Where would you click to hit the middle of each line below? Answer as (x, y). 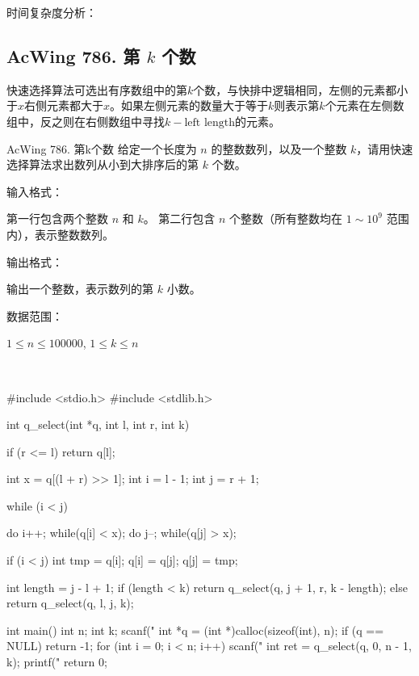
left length (210, 122)
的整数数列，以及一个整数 (279, 148)
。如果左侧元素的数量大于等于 (189, 105)
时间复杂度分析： (52, 12)
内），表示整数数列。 (60, 234)
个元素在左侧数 (365, 105)
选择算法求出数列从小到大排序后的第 (103, 164)
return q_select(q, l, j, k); (70, 603)
